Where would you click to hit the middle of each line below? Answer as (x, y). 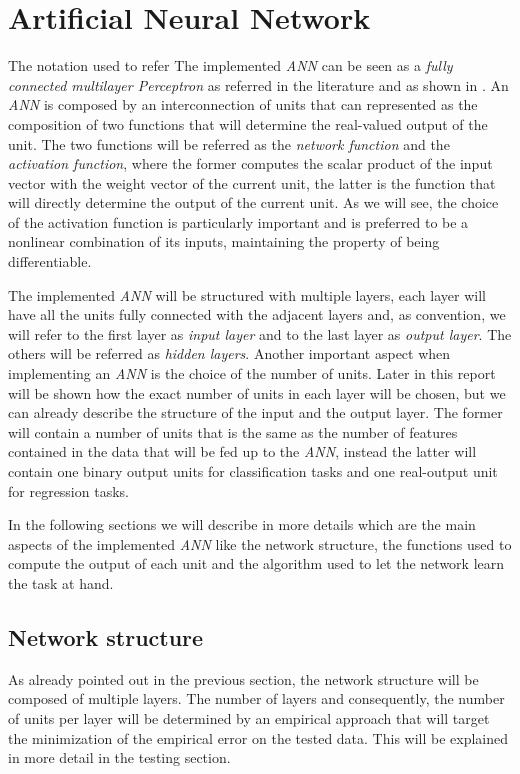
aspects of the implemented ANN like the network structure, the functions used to (260, 543)
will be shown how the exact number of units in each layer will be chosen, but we (257, 392)
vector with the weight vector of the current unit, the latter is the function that (252, 182)
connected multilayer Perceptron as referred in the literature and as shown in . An (258, 84)
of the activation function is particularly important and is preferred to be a (238, 221)
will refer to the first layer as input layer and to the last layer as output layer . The (260, 333)
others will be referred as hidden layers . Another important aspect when (229, 353)
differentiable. (50, 261)
